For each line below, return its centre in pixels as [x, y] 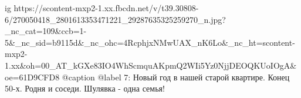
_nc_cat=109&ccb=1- [46, 31]
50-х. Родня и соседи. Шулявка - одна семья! [85, 88]
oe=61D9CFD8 [32, 77]
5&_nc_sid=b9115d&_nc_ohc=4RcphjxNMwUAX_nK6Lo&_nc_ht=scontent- [150, 42]
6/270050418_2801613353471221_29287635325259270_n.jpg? [115, 19]
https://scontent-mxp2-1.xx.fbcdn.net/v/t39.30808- [106, 8]
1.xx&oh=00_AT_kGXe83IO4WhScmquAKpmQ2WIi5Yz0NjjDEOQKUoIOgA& [151, 65]
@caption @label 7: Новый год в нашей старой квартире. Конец [176, 77]
